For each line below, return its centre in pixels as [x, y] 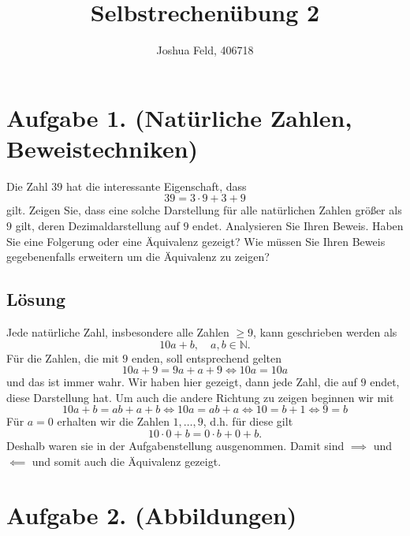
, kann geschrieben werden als [325, 332]
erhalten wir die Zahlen [113, 421]
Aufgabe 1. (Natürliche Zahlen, [179, 117]
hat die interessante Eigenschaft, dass [157, 186]
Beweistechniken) [102, 148]
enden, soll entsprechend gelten [207, 357]
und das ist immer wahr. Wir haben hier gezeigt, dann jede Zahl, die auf [182, 382]
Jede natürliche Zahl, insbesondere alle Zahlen [118, 332]
